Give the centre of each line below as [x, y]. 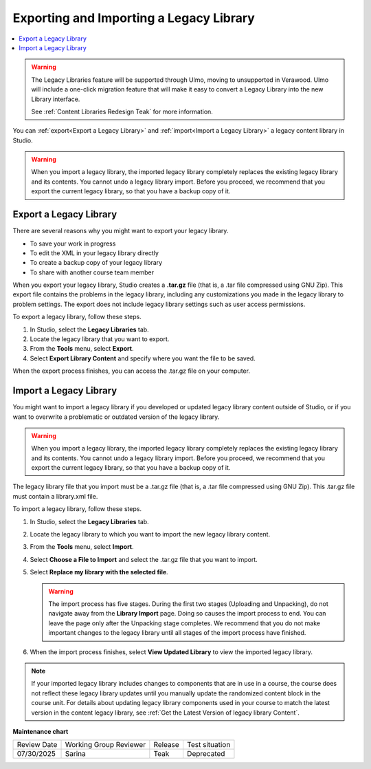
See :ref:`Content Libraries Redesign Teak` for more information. [122, 111]
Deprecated [206, 754]
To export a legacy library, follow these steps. [77, 317]
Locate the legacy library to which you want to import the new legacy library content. [150, 534]
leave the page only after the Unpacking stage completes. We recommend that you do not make [184, 623]
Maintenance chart [41, 731]
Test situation [209, 745]
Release [167, 745]
